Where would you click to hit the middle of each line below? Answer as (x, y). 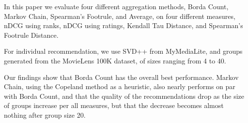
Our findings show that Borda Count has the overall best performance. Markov (121, 77)
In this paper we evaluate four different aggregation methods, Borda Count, (116, 6)
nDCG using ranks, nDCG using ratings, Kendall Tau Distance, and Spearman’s (124, 25)
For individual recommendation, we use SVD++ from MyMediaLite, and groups (123, 51)
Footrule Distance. (31, 35)
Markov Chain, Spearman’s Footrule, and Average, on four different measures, (120, 16)
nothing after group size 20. (45, 115)
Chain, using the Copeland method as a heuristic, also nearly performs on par (120, 86)
